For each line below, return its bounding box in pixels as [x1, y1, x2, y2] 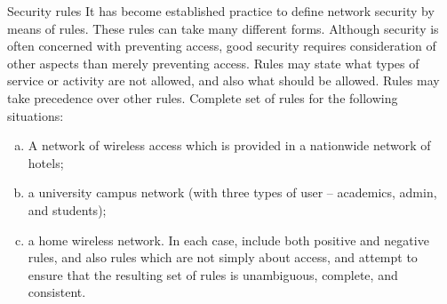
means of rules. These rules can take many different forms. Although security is [7, 19, 439, 37]
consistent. [28, 283, 86, 301]
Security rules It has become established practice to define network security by [7, 2, 435, 20]
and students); [28, 200, 107, 219]
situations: [7, 106, 64, 124]
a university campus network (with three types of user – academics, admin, [28, 183, 437, 202]
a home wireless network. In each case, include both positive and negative [28, 230, 429, 249]
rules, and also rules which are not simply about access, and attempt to [28, 248, 418, 267]
